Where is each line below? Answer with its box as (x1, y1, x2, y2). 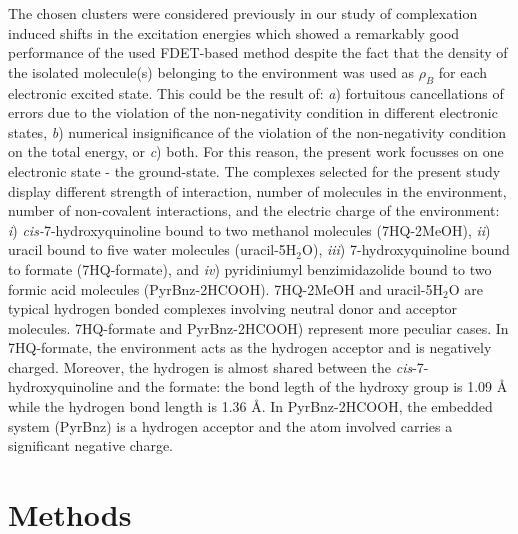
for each (438, 61, 488, 82)
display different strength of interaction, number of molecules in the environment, (8, 180, 507, 201)
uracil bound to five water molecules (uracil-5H (8, 239, 297, 260)
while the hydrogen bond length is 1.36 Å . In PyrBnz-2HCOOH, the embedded (8, 396, 493, 417)
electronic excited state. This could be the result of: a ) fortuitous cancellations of (8, 82, 504, 103)
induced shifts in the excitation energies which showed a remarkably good (8, 22, 460, 43)
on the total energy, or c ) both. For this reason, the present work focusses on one (8, 141, 504, 162)
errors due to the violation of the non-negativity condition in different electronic (8, 102, 498, 123)
